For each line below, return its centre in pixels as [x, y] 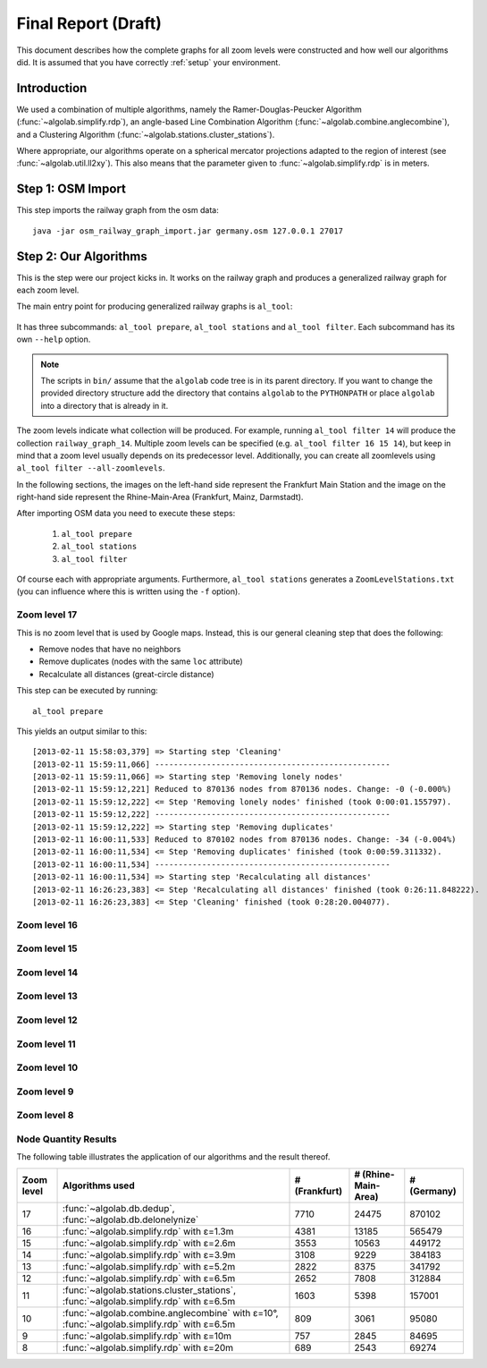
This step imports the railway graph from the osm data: [118, 210]
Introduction [52, 88]
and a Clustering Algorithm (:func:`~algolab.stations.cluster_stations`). [146, 134]
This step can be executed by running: [87, 691]
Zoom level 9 [45, 1092]
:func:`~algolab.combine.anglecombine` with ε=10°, [171, 1313]
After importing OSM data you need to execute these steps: [126, 514]
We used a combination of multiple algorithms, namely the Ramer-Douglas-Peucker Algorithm [189, 109]
